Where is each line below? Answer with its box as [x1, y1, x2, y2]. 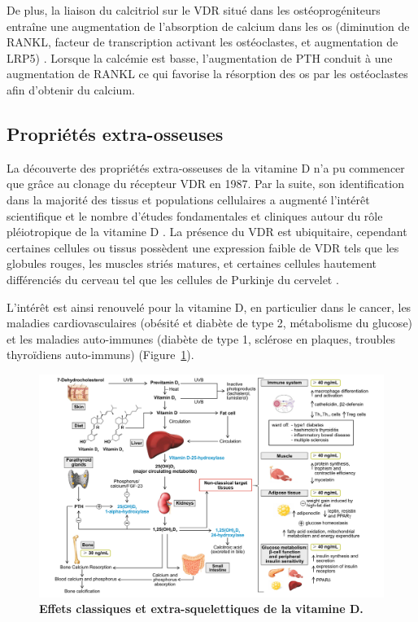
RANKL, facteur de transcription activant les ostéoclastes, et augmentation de [7, 33, 398, 50]
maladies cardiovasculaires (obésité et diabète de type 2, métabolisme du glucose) [7, 314, 413, 331]
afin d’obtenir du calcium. [7, 81, 135, 98]
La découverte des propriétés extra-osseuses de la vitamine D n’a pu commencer [7, 159, 405, 176]
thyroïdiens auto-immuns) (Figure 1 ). [7, 346, 194, 363]
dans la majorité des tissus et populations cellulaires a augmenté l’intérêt [7, 191, 370, 208]
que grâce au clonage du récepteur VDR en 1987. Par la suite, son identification [7, 175, 404, 192]
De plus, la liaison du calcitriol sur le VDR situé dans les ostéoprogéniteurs [7, 2, 381, 18]
